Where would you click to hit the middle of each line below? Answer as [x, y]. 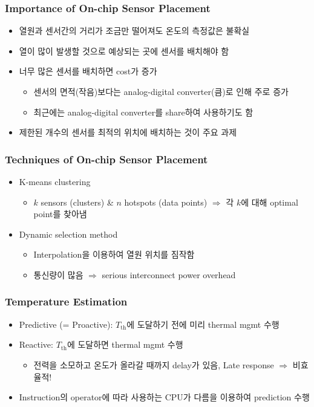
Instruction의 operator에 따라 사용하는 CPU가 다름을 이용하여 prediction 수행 [164, 397]
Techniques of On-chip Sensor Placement [106, 159]
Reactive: [36, 344]
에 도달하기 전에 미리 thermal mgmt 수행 [203, 324]
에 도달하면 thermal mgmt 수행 [125, 344]
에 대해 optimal [270, 202]
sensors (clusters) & [77, 202]
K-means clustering [55, 181]
